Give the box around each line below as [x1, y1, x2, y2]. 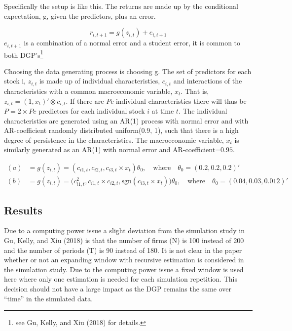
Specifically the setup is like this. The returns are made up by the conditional [4, 1, 238, 11]
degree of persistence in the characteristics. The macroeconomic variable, [4, 134, 224, 145]
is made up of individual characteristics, [39, 76, 160, 86]
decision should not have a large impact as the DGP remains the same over [4, 283, 231, 293]
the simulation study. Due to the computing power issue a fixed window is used [4, 264, 244, 274]
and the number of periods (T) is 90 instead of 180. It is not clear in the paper [4, 245, 242, 255]
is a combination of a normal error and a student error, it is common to [24, 38, 241, 48]
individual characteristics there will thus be [115, 95, 247, 106]
